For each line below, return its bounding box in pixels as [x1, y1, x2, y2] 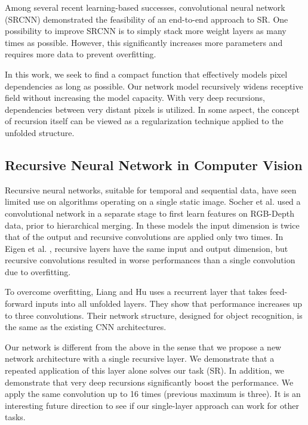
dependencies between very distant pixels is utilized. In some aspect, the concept [5, 103, 300, 115]
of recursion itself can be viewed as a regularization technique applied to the [5, 115, 284, 127]
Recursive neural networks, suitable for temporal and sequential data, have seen [5, 183, 297, 196]
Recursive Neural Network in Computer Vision [5, 155, 303, 174]
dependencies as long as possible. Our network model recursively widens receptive [5, 79, 303, 92]
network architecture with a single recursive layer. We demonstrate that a [5, 352, 275, 365]
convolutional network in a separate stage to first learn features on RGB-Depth [5, 207, 294, 219]
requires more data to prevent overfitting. [5, 48, 156, 60]
